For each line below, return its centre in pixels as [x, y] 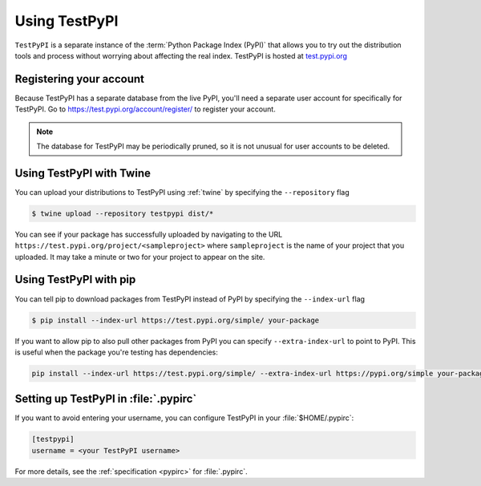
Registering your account [79, 79]
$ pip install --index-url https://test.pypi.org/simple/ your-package [176, 320]
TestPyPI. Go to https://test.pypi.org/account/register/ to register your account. [145, 109]
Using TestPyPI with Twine [83, 173]
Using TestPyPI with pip [75, 279]
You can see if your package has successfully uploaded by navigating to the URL [149, 234]
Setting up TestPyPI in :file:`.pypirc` [106, 399]
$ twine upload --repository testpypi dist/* [123, 213]
